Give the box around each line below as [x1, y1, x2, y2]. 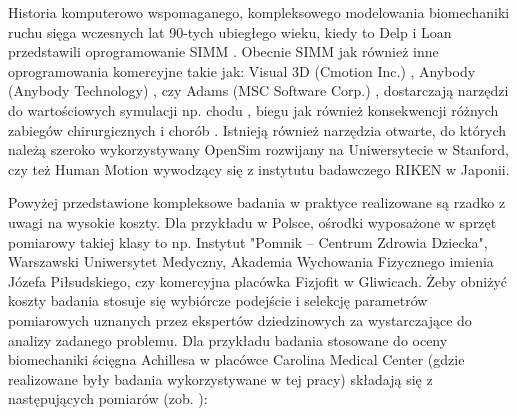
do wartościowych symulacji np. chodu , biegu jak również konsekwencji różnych [8, 99, 499, 120]
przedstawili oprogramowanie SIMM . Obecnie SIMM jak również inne [8, 41, 439, 62]
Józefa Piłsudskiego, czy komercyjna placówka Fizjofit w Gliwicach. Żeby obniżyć [8, 270, 508, 291]
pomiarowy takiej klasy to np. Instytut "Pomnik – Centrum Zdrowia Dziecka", [8, 231, 488, 252]
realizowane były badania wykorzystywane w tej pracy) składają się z [8, 368, 433, 389]
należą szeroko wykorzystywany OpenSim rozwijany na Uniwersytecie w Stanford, [8, 139, 509, 160]
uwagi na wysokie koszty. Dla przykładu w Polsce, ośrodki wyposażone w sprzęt [8, 211, 497, 232]
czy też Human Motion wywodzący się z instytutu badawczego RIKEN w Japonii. [8, 158, 510, 179]
